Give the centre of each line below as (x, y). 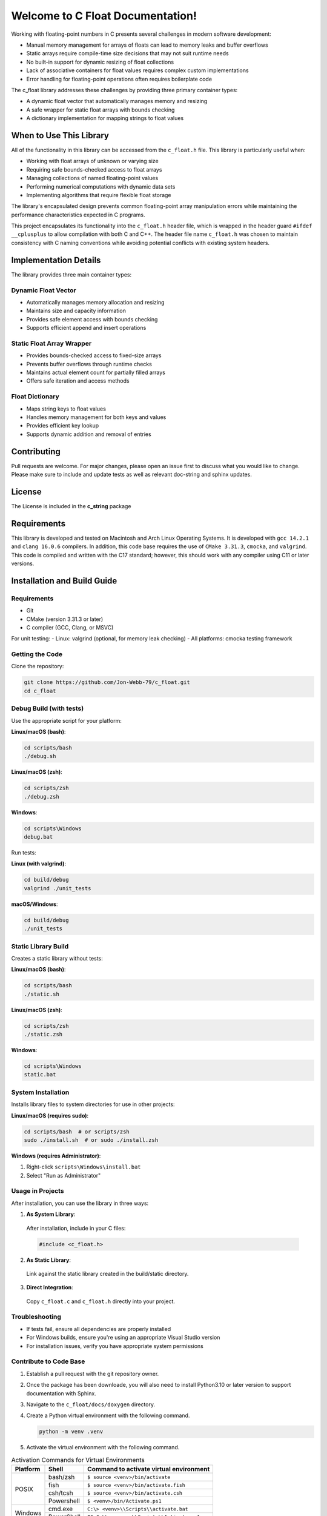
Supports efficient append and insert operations (86, 328)
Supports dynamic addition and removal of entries (89, 434)
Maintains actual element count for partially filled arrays (96, 372)
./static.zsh (43, 1035)
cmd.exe (61, 1509)
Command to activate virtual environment (148, 1469)
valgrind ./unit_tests (58, 888)
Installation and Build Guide (64, 581)
